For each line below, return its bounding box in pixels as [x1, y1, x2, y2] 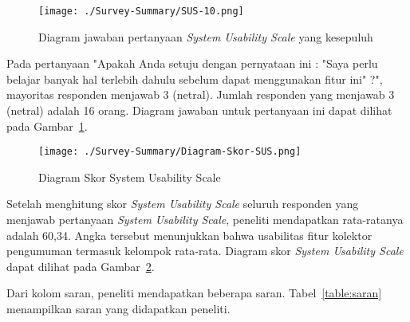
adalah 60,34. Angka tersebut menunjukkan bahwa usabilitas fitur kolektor [6, 226, 373, 243]
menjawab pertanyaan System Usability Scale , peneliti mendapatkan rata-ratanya [6, 211, 404, 228]
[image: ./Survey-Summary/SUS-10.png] [38, 6, 244, 17]
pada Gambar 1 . [6, 117, 88, 134]
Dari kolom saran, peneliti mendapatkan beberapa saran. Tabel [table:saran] [6, 285, 382, 301]
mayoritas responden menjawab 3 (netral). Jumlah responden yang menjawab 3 [6, 86, 395, 103]
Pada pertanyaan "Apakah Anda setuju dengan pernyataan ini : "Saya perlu [6, 55, 378, 72]
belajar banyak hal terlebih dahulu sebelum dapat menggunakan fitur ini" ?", [6, 70, 383, 87]
